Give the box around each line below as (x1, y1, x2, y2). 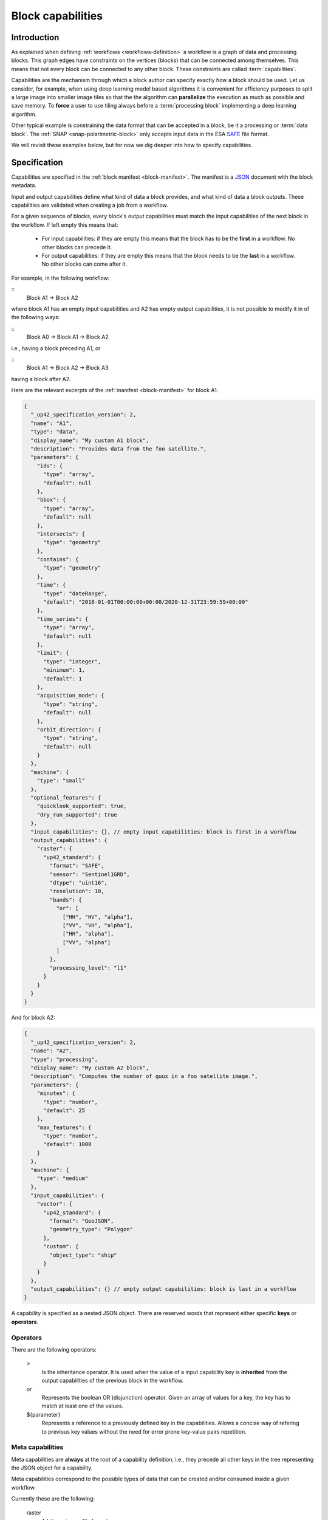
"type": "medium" (36, 1175, 89, 1182)
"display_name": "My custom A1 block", (30, 437, 149, 444)
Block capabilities (11, 9, 103, 22)
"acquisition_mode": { (36, 692, 104, 699)
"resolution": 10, (49, 888, 104, 895)
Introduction (11, 32, 60, 43)
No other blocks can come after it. (41, 260, 128, 268)
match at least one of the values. (41, 1402, 124, 1410)
